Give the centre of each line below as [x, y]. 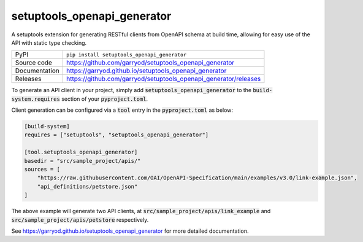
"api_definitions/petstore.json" [87, 186]
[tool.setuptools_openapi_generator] [81, 152]
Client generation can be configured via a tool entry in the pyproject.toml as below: [122, 110]
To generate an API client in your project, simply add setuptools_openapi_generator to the [131, 90]
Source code [33, 63]
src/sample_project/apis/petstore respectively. [80, 220]
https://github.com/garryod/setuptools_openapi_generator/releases [164, 79]
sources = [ [42, 170]
